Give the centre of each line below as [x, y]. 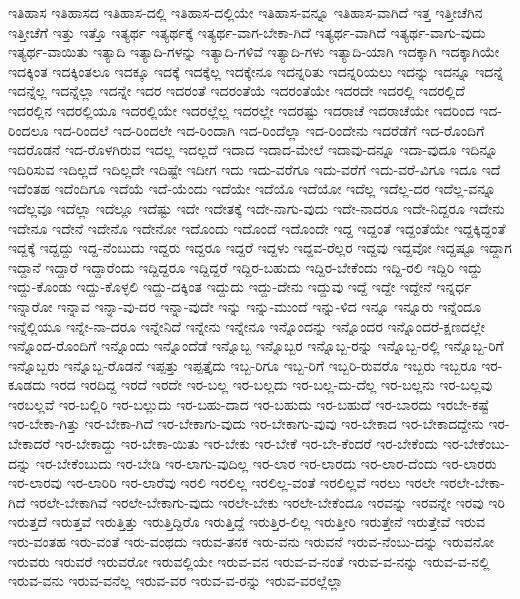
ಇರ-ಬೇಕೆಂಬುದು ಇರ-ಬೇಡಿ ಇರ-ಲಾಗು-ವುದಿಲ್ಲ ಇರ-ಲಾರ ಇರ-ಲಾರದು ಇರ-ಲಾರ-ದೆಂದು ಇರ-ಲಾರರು [266, 462]
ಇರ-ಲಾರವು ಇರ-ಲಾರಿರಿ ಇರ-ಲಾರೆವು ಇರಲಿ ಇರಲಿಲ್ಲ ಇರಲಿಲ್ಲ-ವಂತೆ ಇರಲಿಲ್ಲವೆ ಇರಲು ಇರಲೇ [222, 482]
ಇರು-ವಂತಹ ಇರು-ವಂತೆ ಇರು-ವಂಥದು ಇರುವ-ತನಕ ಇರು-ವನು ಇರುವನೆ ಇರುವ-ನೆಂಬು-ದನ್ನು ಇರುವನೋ [251, 541]
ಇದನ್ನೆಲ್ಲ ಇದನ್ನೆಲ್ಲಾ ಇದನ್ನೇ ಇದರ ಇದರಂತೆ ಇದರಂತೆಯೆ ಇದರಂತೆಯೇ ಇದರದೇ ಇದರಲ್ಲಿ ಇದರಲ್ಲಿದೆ [236, 90]
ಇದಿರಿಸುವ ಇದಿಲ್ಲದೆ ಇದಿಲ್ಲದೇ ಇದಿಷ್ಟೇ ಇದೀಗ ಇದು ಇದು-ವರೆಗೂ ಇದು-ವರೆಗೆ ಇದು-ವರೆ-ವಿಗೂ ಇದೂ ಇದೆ [254, 168]
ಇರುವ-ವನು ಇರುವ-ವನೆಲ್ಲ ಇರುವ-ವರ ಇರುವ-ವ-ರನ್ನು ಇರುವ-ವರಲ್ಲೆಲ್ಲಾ [175, 580]
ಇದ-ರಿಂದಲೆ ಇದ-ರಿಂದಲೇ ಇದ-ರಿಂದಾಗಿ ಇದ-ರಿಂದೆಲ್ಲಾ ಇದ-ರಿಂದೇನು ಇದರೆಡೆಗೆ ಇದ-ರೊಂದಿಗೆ [269, 129]
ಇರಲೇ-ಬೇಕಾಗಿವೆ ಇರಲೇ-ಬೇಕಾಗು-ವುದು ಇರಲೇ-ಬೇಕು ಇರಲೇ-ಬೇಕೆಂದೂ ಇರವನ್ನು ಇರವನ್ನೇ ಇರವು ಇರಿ [267, 501]
